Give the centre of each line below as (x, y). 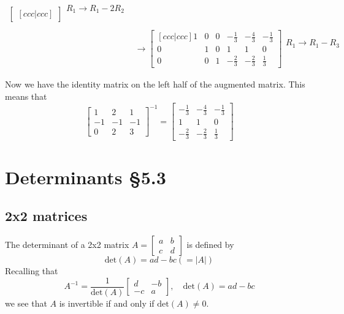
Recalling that (32, 270)
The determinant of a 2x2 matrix (67, 244)
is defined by (210, 244)
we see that (26, 303)
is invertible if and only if (107, 303)
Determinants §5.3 (86, 177)
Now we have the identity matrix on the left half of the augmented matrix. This (155, 84)
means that (26, 96)
